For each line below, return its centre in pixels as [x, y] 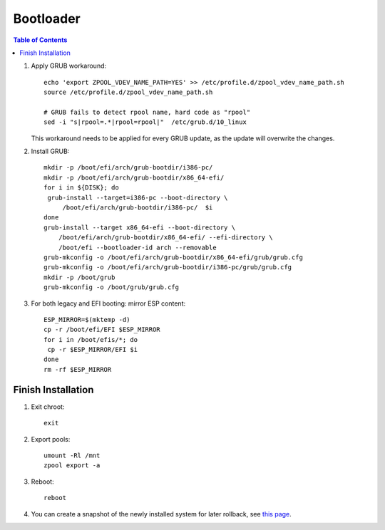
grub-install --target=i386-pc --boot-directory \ [138, 197]
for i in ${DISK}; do [81, 188]
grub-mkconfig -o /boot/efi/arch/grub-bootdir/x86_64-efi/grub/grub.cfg [173, 257]
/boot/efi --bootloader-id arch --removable [137, 247]
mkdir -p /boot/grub [79, 277]
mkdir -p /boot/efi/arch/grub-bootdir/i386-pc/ [128, 168]
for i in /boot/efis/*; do [91, 339]
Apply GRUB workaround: [69, 66]
